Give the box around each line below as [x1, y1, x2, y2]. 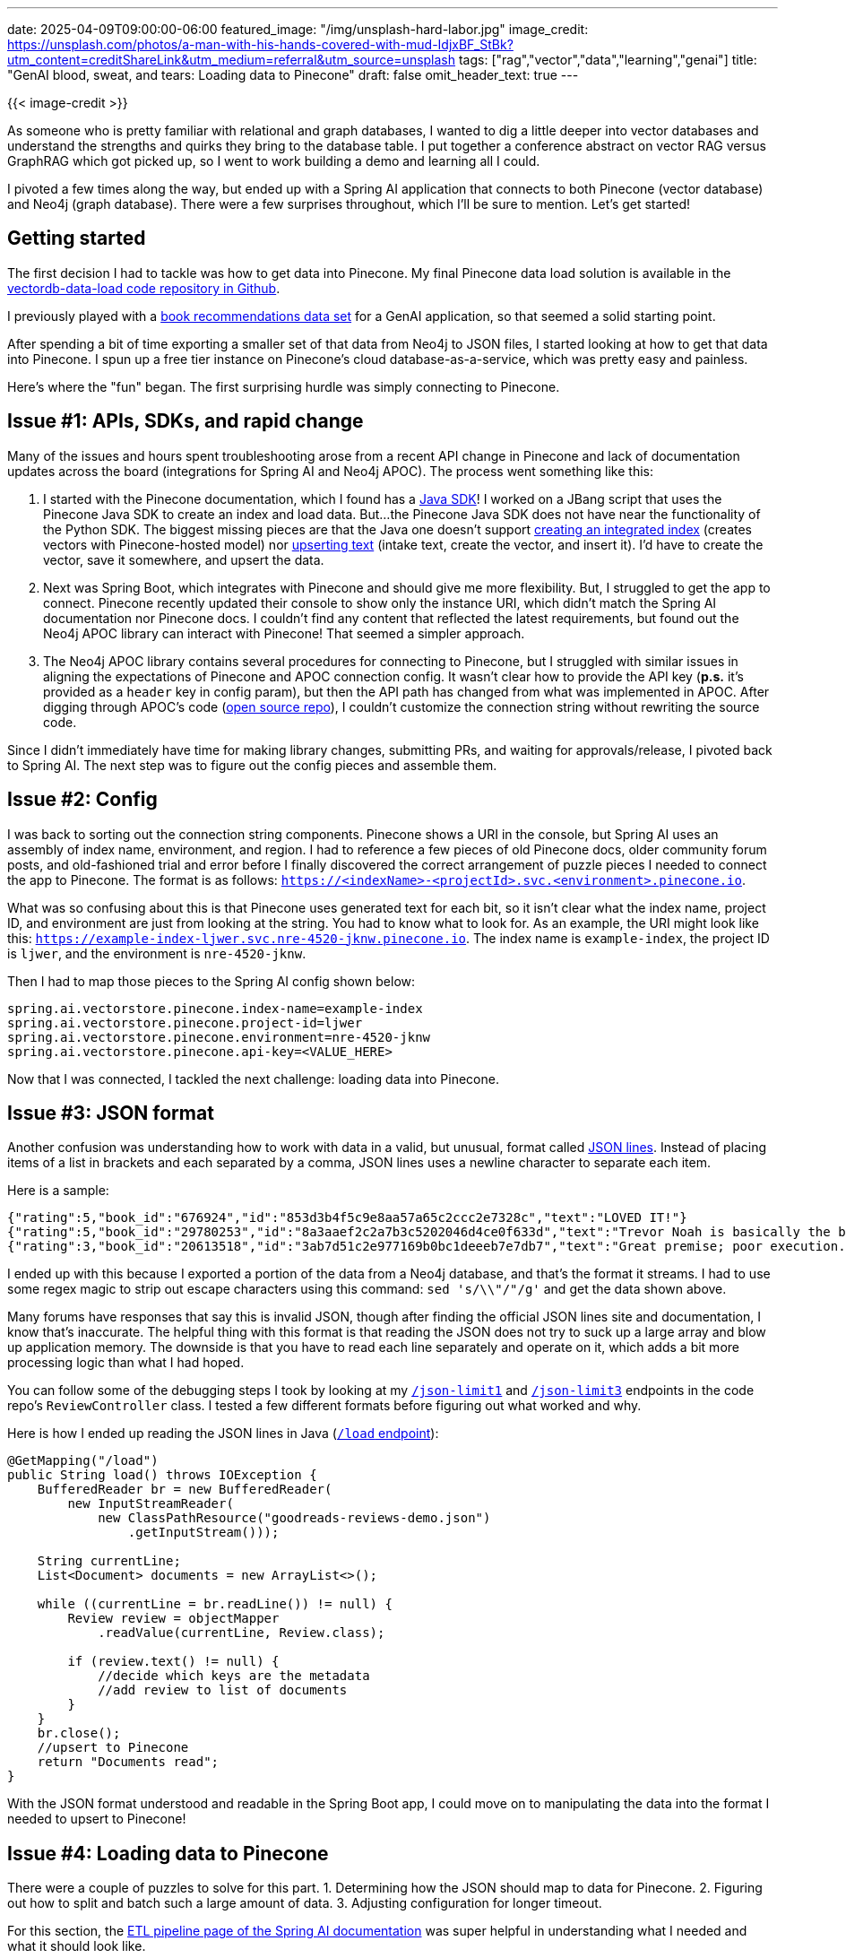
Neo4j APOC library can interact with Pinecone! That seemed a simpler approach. [43, 625, 525, 641]
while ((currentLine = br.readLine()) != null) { [37, 1597, 393, 1612]
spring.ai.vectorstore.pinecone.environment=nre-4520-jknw [7, 1029, 431, 1044]
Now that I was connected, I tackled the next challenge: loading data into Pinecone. [7, 1070, 499, 1087]
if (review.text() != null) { [67, 1654, 280, 1669]
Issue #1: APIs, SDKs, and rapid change [7, 410, 364, 433]
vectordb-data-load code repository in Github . [7, 280, 281, 296]
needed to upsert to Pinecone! [7, 1811, 186, 1827]
